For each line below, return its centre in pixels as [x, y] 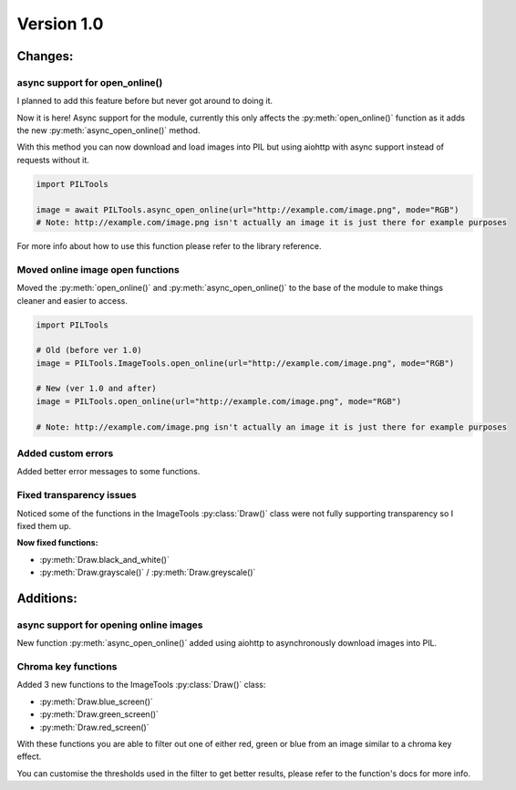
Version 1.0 [60, 24]
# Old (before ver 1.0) [89, 350]
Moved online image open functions [98, 269]
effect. [29, 756]
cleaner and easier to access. [72, 300]
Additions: [47, 598]
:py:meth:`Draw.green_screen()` [99, 714]
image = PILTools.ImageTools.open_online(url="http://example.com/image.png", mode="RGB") [245, 363]
